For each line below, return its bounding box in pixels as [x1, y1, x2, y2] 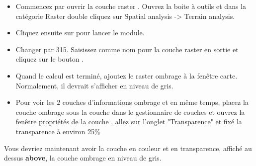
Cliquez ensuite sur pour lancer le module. [15, 27, 145, 38]
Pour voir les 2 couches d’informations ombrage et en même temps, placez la [15, 97, 249, 107]
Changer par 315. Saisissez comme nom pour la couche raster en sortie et [15, 44, 239, 54]
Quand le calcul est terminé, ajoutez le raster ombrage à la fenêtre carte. [15, 70, 238, 81]
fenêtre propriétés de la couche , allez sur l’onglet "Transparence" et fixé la [15, 116, 242, 127]
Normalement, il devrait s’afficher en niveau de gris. [15, 80, 173, 90]
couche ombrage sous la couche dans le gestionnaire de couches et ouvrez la [15, 106, 245, 117]
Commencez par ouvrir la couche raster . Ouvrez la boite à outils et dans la [15, 1, 246, 11]
